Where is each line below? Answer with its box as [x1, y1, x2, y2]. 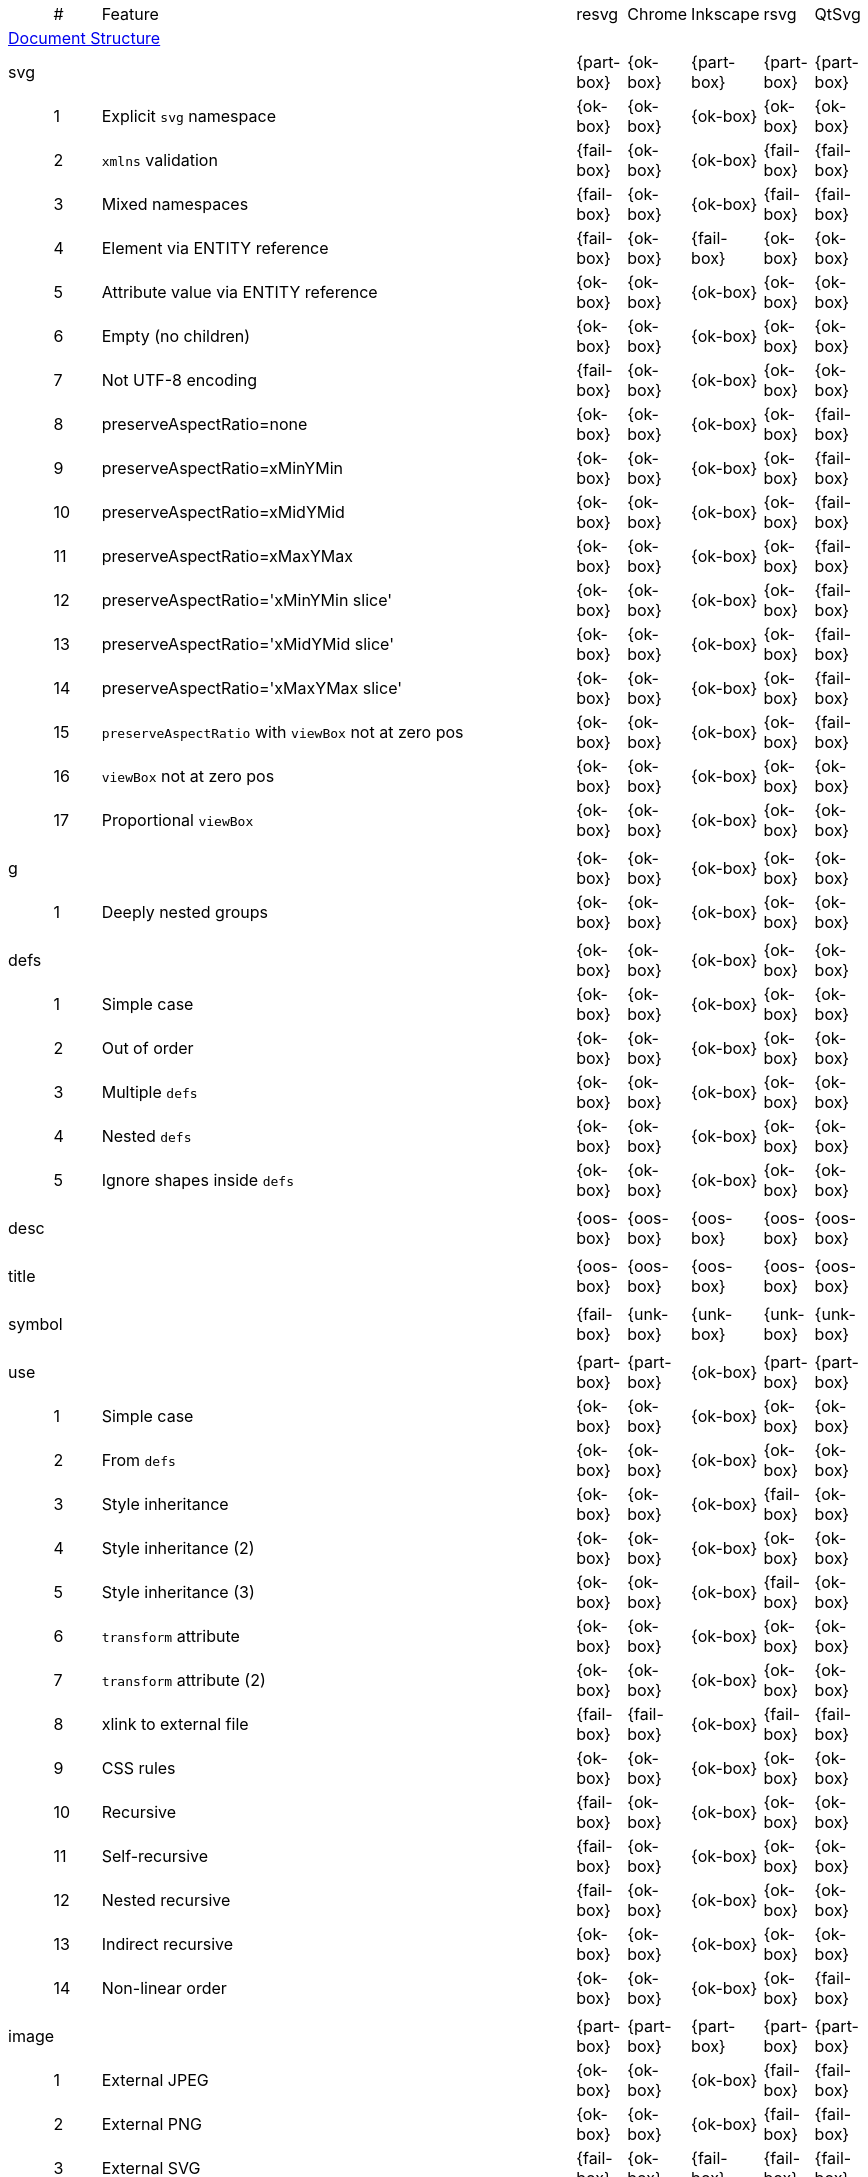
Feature [101, 4, 159, 24]
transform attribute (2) [101, 1670, 266, 1690]
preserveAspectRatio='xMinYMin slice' [101, 590, 393, 610]
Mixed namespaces [101, 194, 249, 214]
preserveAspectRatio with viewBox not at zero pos [101, 722, 464, 742]
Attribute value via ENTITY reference [101, 282, 378, 302]
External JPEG [101, 2070, 209, 2090]
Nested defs [101, 1126, 192, 1146]
